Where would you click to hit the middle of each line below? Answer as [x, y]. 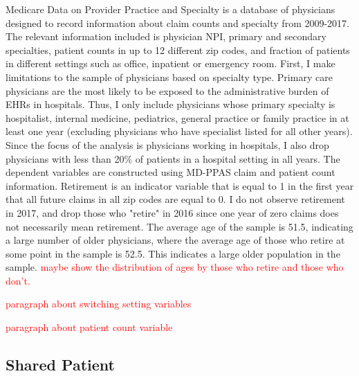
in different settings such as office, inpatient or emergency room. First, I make [171, 63]
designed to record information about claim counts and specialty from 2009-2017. [178, 23]
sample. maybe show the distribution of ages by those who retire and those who [175, 267]
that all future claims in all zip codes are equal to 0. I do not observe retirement [175, 199]
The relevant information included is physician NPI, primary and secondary [166, 36]
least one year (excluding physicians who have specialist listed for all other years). [179, 131]
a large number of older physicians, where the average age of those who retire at [175, 240]
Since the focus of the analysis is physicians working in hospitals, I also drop [167, 144]
